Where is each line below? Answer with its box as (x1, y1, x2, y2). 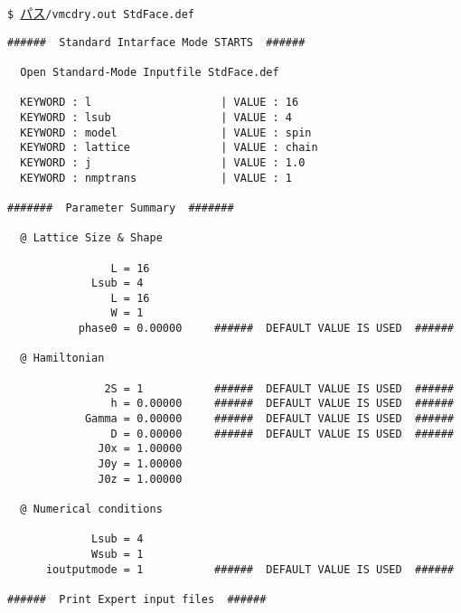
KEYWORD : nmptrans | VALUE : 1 (20, 171, 292, 184)
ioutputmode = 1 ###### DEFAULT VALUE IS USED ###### (45, 562, 454, 576)
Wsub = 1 (91, 547, 144, 561)
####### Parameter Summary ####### (7, 201, 234, 214)
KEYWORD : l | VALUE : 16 (20, 96, 299, 109)
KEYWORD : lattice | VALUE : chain (20, 141, 318, 155)
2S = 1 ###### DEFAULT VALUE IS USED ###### (104, 382, 454, 395)
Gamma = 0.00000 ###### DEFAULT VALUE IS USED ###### (84, 412, 454, 426)
